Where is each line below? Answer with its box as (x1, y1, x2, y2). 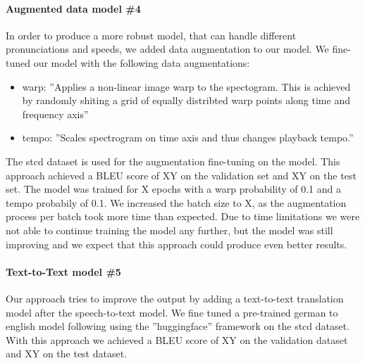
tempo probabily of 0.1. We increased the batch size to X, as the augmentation (6, 195, 347, 210)
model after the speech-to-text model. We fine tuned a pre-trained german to (6, 305, 338, 319)
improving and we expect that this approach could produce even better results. (6, 236, 347, 251)
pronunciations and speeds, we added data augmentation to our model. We (6, 42, 329, 56)
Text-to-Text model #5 (6, 264, 121, 279)
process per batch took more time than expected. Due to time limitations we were (6, 209, 360, 224)
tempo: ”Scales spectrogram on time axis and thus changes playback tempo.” (22, 130, 354, 145)
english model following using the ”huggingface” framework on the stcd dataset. (6, 319, 350, 333)
